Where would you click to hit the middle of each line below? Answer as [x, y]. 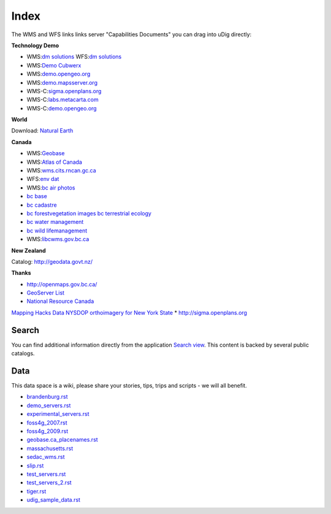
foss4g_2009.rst [48, 431]
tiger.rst [36, 491]
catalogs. [23, 353]
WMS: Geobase [46, 153]
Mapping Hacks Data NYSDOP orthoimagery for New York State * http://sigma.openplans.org [129, 312]
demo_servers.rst [49, 405]
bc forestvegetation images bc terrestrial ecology [89, 213]
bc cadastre [42, 205]
